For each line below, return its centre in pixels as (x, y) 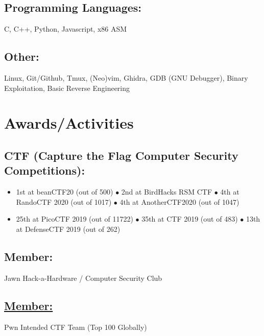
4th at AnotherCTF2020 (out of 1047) (179, 201)
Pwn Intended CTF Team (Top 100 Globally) (76, 327)
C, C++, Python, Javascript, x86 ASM (66, 29)
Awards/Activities (69, 123)
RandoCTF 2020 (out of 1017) (64, 201)
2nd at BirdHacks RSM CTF (167, 192)
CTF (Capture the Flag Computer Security (121, 155)
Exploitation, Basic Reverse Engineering (67, 88)
